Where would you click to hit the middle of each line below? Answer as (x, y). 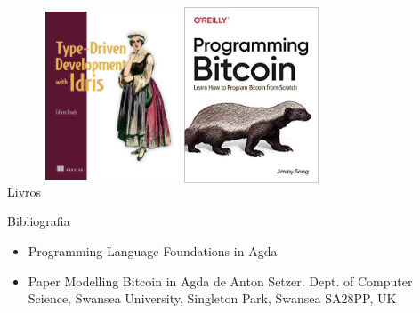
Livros (24, 191)
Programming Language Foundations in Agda (153, 250)
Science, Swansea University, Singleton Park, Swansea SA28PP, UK (212, 298)
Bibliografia (39, 221)
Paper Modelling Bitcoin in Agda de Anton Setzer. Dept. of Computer (220, 281)
